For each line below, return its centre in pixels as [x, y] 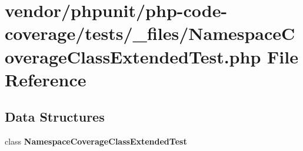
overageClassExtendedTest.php [133, 56]
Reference [46, 79]
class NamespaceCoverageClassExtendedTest [96, 141]
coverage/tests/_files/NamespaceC [150, 33]
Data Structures [55, 117]
